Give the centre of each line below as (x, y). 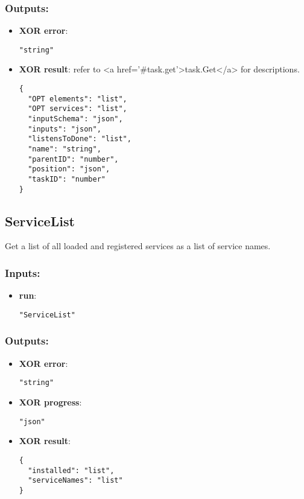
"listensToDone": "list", (80, 139)
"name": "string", (65, 149)
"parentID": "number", (73, 159)
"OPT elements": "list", (78, 99)
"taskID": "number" (67, 179)
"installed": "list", (71, 470)
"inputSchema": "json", (75, 119)
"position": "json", (69, 169)
